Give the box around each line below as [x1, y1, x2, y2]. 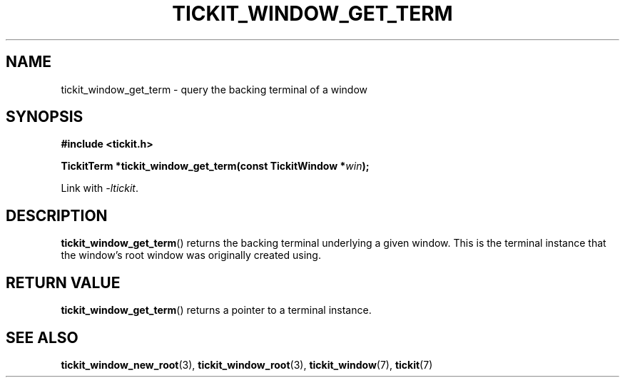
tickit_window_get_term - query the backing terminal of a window [61, 83, 367, 96]
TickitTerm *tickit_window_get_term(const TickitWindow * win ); [61, 160, 370, 173]
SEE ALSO [6, 328, 78, 347]
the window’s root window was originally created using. [61, 249, 321, 262]
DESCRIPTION [6, 206, 108, 225]
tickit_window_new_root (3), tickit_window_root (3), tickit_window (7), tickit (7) [61, 358, 433, 371]
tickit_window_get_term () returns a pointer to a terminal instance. [61, 304, 372, 317]
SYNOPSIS [6, 108, 83, 126]
